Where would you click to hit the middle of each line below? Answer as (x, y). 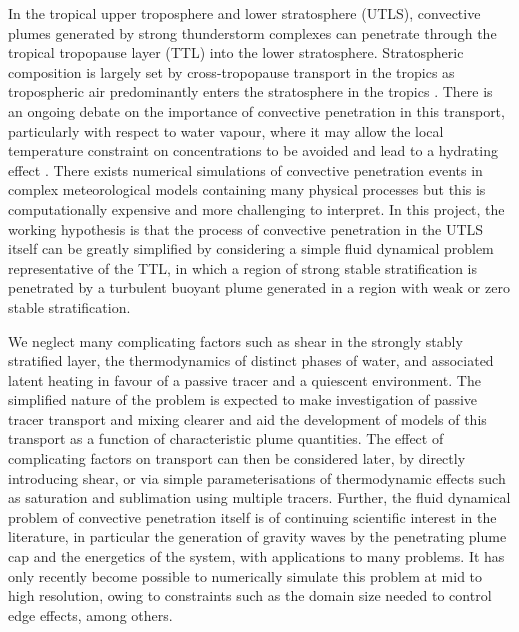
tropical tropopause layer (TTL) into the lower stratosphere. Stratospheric (236, 52)
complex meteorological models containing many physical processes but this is (247, 189)
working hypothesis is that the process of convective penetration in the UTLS (246, 228)
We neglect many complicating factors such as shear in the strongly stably (235, 340)
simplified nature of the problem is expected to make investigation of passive (243, 399)
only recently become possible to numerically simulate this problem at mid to (245, 575)
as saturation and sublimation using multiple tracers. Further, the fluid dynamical (259, 497)
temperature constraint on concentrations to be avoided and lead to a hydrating (253, 150)
